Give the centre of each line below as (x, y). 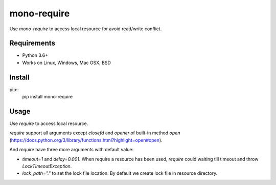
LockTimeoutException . (47, 166)
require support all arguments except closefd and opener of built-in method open (95, 133)
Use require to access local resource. (49, 124)
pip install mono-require (48, 97)
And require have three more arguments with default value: (72, 150)
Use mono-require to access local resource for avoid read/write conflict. (86, 29)
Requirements (32, 43)
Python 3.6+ (35, 55)
